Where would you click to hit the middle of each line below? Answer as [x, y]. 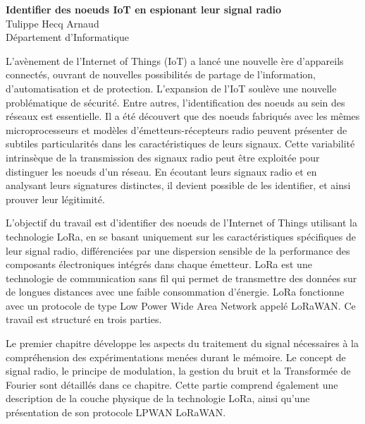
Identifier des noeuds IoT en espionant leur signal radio [144, 9]
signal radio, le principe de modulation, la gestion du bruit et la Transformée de [178, 371]
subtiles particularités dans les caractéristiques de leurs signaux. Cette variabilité [180, 144]
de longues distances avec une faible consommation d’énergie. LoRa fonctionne [175, 292]
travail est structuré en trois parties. [84, 319]
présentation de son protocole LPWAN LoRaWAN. [116, 412]
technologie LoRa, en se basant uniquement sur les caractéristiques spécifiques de [181, 236]
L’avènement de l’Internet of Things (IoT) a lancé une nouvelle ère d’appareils [175, 60]
